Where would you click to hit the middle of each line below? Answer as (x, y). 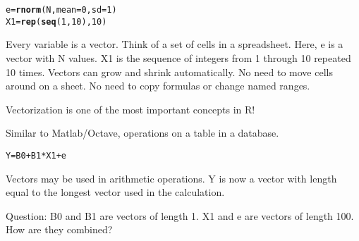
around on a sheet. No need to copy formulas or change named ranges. (158, 86)
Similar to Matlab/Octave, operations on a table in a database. (142, 133)
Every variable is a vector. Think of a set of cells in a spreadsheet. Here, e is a (175, 44)
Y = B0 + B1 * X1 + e (36, 155)
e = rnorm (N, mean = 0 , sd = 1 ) (61, 10)
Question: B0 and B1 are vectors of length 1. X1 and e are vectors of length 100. (180, 215)
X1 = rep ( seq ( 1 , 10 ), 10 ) (56, 21)
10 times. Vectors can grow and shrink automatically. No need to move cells (169, 72)
